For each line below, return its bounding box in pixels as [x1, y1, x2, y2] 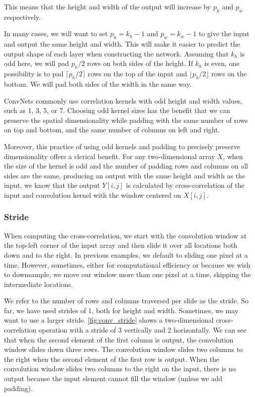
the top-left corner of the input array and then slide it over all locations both [4, 240, 238, 250]
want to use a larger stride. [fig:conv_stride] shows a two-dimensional [4, 315, 214, 325]
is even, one [204, 58, 240, 68]
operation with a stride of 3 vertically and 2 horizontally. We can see [39, 325, 247, 335]
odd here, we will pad [4, 58, 69, 68]
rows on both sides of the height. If [87, 58, 193, 68]
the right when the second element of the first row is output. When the [4, 353, 219, 364]
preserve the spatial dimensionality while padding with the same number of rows [4, 114, 248, 125]
